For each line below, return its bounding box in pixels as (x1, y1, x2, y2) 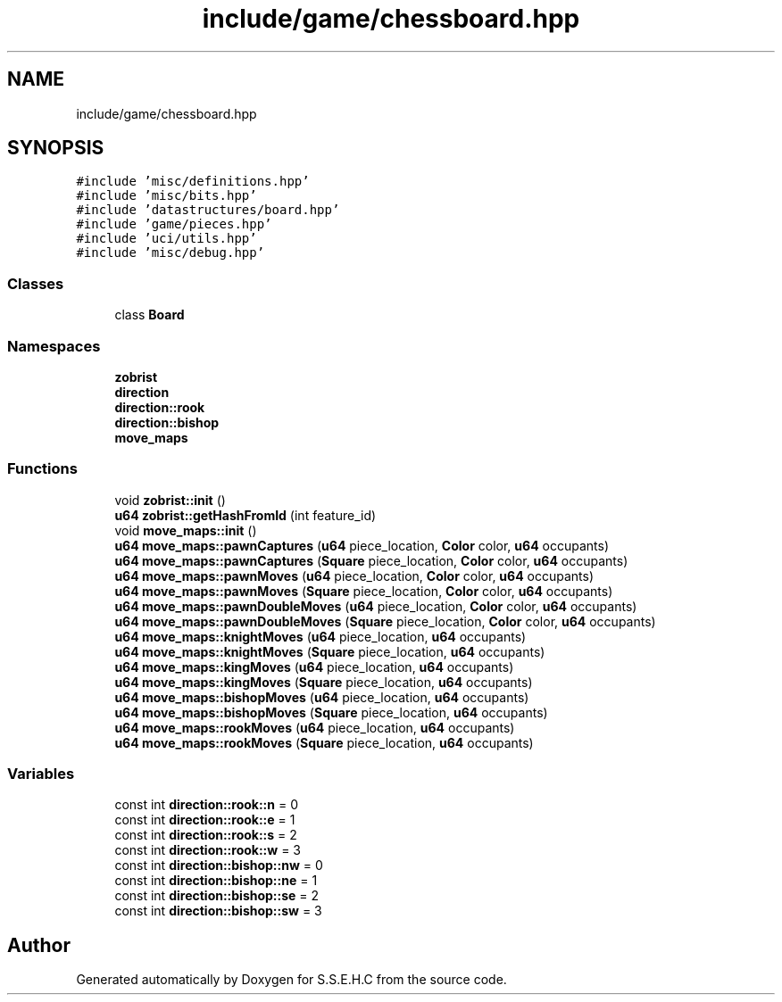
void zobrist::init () (114, 492, 226, 508)
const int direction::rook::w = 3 (114, 842, 301, 858)
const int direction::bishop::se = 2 (114, 888, 320, 904)
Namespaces (7, 336, 101, 355)
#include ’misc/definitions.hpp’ (76, 174, 310, 189)
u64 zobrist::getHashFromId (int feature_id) (114, 507, 377, 523)
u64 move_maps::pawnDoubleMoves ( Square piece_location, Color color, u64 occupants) (114, 613, 656, 629)
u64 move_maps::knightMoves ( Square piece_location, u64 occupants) (114, 643, 545, 659)
